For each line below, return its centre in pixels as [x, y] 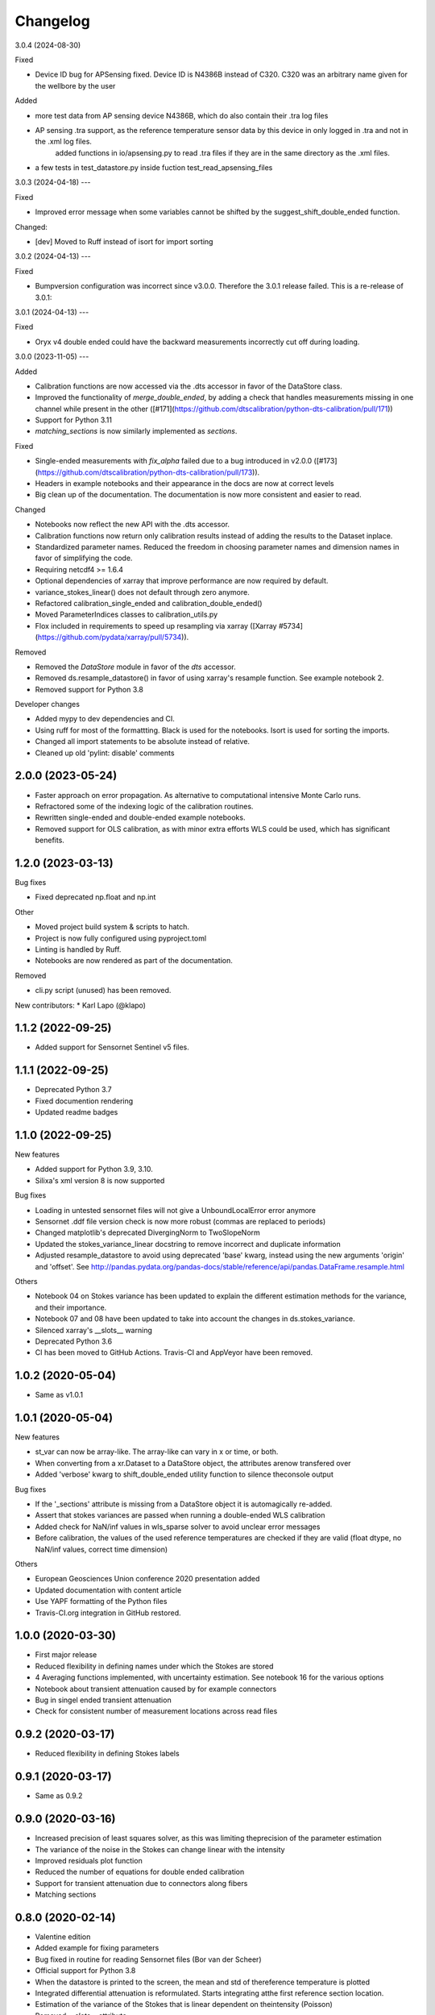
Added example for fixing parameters [97, 1948]
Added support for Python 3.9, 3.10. [94, 1170]
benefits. [50, 840]
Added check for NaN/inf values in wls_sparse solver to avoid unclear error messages [178, 1527]
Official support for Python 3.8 [85, 1971]
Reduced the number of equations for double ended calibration [140, 1872]
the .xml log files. [64, 142]
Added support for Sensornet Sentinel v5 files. [112, 1047]
